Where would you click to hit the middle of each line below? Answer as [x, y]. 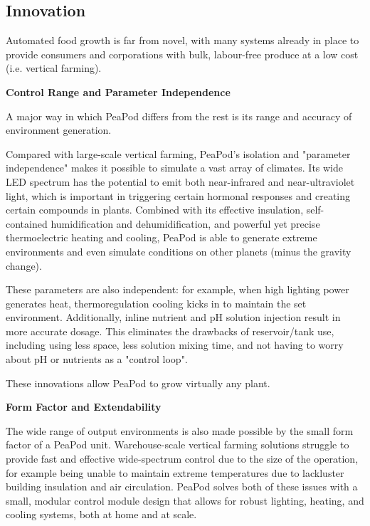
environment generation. [59, 130]
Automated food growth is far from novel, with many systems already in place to [183, 40]
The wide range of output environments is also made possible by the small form [180, 430]
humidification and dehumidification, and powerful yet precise [185, 223]
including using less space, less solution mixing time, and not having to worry [175, 345]
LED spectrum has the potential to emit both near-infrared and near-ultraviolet [180, 181]
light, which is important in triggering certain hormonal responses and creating [178, 195]
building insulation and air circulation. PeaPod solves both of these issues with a [182, 486]
